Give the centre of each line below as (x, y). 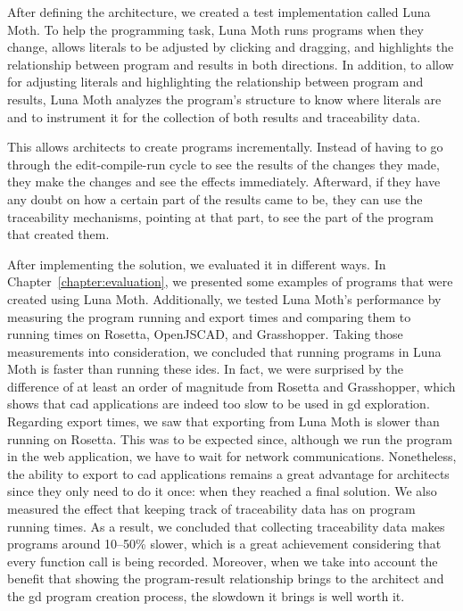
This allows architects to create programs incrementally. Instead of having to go (225, 147)
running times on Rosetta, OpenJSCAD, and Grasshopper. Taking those (205, 334)
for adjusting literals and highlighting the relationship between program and (215, 82)
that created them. (58, 234)
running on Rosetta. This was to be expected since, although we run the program (230, 438)
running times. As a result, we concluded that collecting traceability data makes (226, 526)
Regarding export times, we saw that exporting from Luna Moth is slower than (223, 421)
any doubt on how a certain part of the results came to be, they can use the (215, 198)
